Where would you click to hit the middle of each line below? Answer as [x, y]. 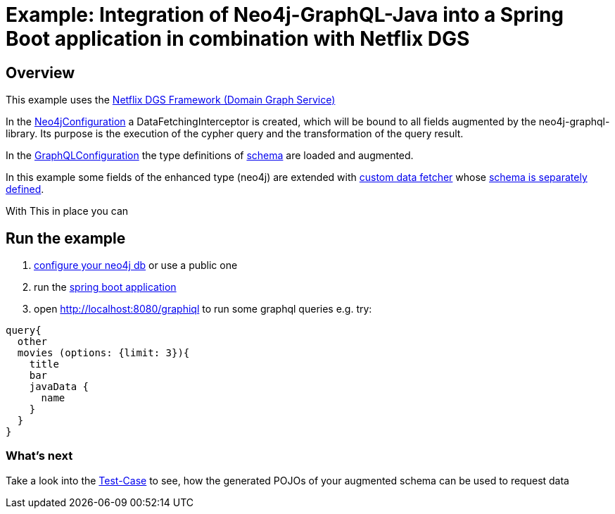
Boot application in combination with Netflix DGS [238, 39]
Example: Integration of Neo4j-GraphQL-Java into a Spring [285, 15]
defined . [25, 189]
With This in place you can [67, 211]
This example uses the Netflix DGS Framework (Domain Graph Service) [171, 100]
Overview [40, 73]
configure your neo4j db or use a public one [136, 265]
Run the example [66, 238]
